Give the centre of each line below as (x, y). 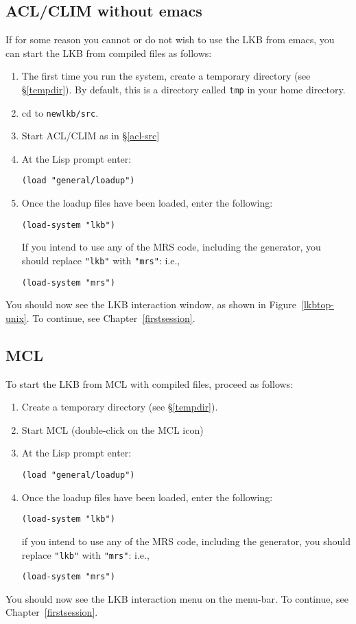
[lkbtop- (318, 304)
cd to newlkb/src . (60, 112)
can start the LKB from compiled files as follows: (109, 53)
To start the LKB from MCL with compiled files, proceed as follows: (150, 383)
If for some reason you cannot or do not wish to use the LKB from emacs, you (170, 39)
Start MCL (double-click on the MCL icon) (112, 429)
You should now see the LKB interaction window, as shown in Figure (151, 304)
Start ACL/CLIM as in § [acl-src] (91, 136)
